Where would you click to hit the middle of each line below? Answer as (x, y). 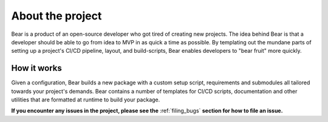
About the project (56, 16)
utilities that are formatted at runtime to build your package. (86, 100)
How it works (36, 68)
